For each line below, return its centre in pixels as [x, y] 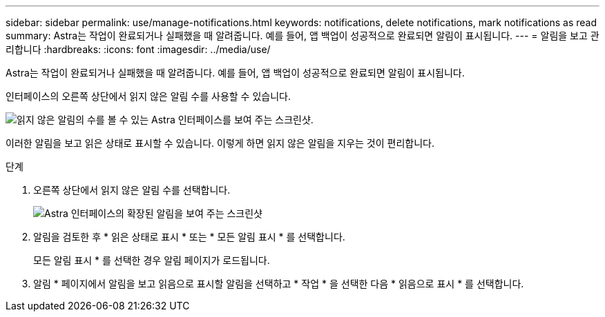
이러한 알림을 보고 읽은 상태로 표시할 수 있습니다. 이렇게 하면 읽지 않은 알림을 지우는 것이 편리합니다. [220, 143]
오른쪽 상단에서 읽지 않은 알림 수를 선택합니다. [132, 190]
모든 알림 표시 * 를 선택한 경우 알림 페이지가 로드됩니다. [152, 260]
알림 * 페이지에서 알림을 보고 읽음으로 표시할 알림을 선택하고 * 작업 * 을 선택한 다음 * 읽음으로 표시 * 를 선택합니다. [279, 284]
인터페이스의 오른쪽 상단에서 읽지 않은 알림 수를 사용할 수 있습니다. [148, 96]
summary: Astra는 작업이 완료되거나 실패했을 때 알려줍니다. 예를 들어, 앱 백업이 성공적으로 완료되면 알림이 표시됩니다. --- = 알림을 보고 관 [302, 35]
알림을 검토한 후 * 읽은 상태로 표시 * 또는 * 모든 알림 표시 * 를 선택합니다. [189, 237]
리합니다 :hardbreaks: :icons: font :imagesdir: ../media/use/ [138, 49]
